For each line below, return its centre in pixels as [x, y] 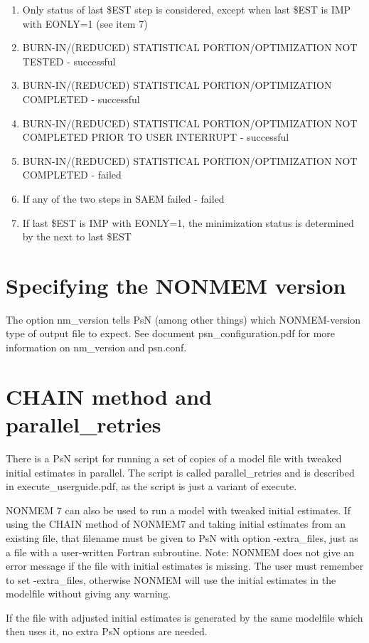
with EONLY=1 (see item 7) [85, 23]
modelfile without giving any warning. [89, 594]
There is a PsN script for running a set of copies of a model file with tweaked [174, 458]
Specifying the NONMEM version [176, 285]
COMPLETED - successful [81, 99]
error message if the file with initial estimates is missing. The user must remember [185, 566]
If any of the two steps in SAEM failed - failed [123, 198]
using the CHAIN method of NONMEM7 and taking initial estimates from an [176, 524]
